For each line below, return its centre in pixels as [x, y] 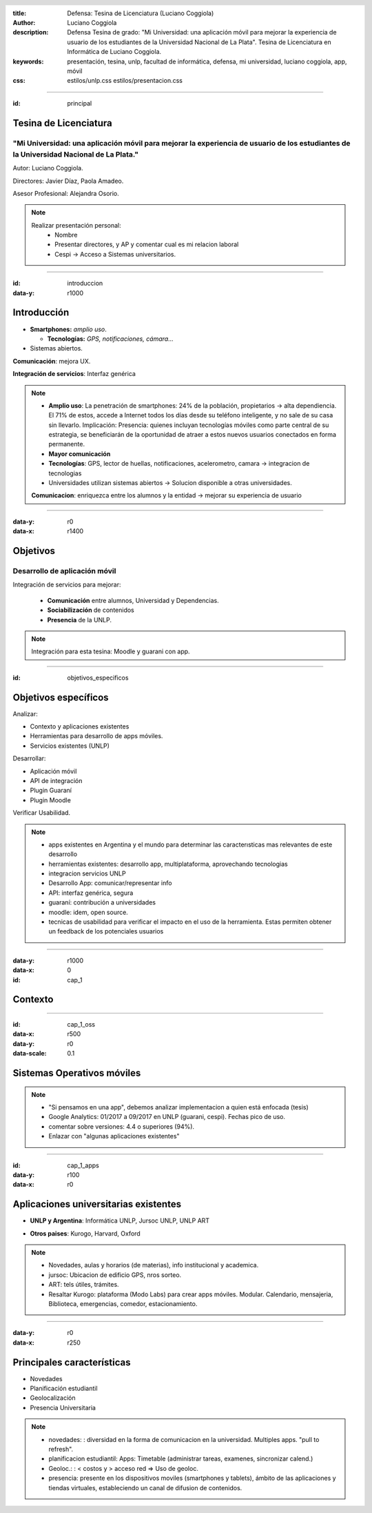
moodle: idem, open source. [89, 912]
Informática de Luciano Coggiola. [114, 52]
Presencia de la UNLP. [80, 620]
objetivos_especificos [98, 678]
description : [31, 32]
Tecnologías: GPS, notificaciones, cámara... [110, 339]
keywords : [28, 61]
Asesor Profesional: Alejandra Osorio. [66, 193]
